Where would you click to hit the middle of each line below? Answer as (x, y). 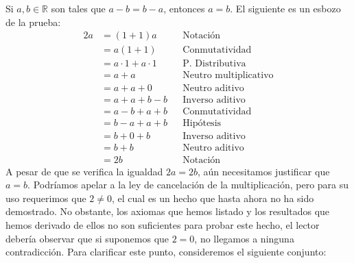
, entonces (184, 8)
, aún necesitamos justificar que (264, 171)
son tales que (78, 8)
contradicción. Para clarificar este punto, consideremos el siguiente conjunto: (166, 252)
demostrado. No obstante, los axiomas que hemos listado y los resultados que (168, 211)
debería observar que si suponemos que (87, 238)
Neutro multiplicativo (228, 76)
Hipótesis (202, 124)
